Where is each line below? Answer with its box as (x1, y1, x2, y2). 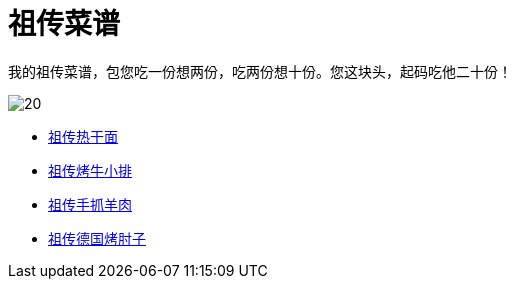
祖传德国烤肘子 (48, 229, 146, 247)
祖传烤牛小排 (48, 161, 132, 179)
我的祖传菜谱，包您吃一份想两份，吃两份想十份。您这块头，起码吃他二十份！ (8, 62, 512, 80)
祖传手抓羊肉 (48, 195, 132, 213)
